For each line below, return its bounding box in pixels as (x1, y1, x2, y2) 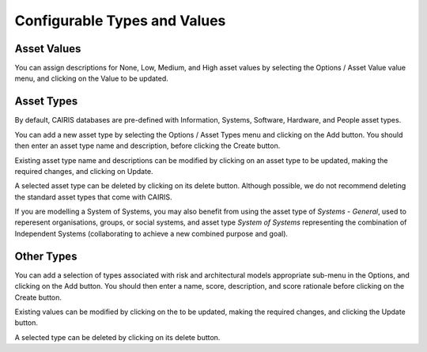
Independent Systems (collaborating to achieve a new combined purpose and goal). (14, 229, 289, 238)
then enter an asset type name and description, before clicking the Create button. (14, 141, 281, 150)
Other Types (14, 249, 77, 263)
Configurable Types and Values (14, 12, 226, 29)
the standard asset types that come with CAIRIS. (14, 192, 173, 202)
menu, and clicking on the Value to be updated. (14, 74, 169, 83)
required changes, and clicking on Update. (14, 166, 153, 176)
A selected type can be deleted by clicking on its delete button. (14, 332, 221, 342)
